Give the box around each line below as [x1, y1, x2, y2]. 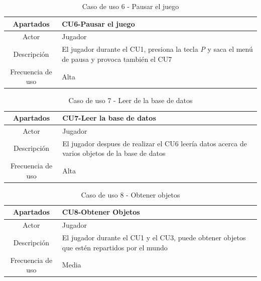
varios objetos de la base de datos [62, 148, 166, 158]
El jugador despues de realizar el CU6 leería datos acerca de [62, 138, 247, 148]
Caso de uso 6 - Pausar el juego [82, 1, 179, 11]
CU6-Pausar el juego [62, 18, 135, 29]
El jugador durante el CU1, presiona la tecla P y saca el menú [62, 44, 253, 54]
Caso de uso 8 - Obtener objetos [81, 189, 180, 200]
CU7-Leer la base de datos [62, 113, 156, 123]
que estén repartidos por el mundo [62, 242, 168, 252]
